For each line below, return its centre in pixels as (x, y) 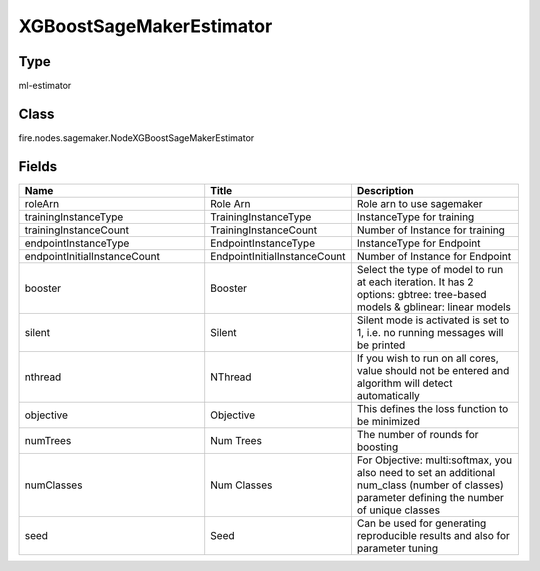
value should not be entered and (433, 370)
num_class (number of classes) (430, 485)
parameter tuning (397, 548)
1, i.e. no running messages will (430, 332)
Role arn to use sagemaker (420, 203)
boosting (377, 447)
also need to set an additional (426, 472)
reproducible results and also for (433, 535)
